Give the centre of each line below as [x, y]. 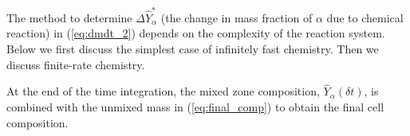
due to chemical [365, 17]
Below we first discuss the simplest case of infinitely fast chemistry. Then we [193, 48]
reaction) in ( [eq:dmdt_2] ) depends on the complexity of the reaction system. [196, 33]
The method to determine [69, 17]
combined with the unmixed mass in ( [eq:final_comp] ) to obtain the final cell [195, 106]
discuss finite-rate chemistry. [76, 64]
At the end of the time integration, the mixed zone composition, [163, 91]
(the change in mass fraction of [237, 17]
